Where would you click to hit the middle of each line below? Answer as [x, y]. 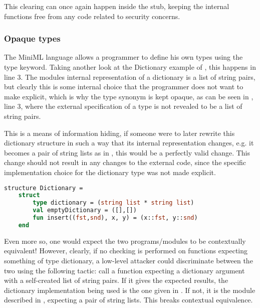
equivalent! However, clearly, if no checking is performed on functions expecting [126, 251]
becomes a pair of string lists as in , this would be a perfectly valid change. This [127, 152]
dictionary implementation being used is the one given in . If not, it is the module [130, 290]
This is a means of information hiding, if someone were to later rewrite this [119, 133]
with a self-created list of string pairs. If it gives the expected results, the [116, 280]
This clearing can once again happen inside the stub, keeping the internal [117, 6]
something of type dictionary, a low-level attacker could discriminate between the [128, 260]
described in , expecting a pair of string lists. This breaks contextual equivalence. [128, 300]
